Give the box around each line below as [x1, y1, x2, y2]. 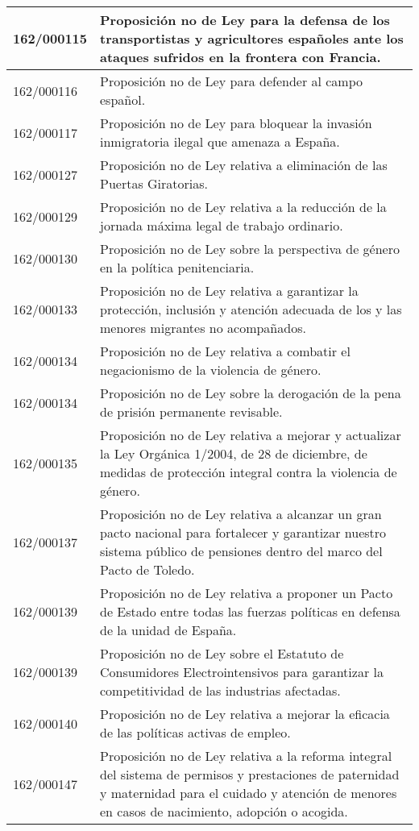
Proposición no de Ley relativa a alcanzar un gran [100, 505, 382, 523]
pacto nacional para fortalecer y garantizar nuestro [100, 523, 387, 542]
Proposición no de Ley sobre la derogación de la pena [100, 384, 401, 402]
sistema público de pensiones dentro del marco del [100, 542, 383, 560]
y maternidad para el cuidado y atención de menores [100, 783, 397, 802]
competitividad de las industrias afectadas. [100, 681, 341, 700]
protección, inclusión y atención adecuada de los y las [100, 300, 402, 318]
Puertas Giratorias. [100, 174, 209, 193]
